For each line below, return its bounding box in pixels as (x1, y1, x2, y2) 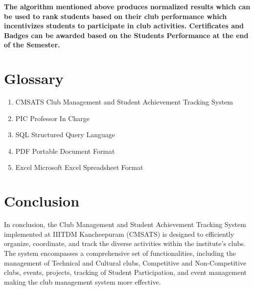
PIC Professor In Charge (15, 113, 90, 123)
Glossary (4, 68, 64, 88)
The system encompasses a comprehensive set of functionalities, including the (4, 248, 236, 258)
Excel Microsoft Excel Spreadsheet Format (15, 162, 143, 172)
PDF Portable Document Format (15, 145, 115, 156)
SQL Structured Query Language (15, 129, 115, 140)
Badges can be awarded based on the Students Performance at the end (4, 30, 249, 40)
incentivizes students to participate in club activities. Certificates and (4, 21, 244, 31)
